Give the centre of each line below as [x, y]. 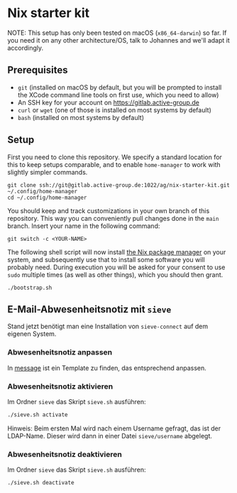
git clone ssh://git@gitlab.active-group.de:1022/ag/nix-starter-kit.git [119, 185]
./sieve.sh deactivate [41, 483]
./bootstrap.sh [30, 288]
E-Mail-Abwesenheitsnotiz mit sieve [89, 309]
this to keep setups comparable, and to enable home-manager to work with [114, 164]
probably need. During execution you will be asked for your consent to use [116, 267]
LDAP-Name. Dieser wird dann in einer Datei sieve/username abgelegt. [110, 435]
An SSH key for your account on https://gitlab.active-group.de [109, 102]
